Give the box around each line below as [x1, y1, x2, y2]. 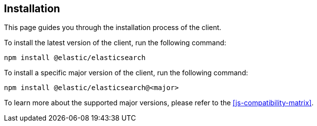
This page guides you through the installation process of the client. [4, 23, 222, 32]
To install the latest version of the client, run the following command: [4, 38, 227, 47]
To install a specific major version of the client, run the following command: [4, 68, 248, 77]
